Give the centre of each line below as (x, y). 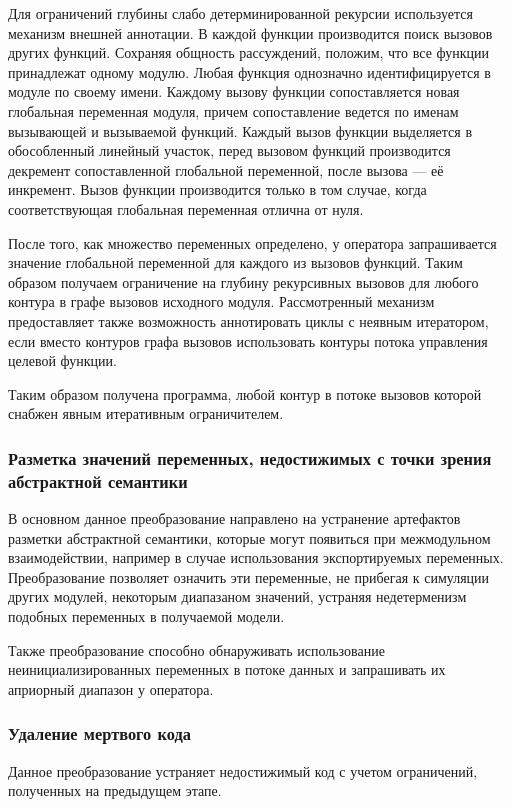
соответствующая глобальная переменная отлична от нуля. (186, 208)
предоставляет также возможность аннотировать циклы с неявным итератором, (248, 320)
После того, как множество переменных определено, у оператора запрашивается (252, 242)
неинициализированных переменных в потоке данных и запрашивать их (227, 669)
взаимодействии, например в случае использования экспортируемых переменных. (256, 557)
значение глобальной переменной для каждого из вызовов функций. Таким (235, 262)
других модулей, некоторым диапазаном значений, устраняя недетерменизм (237, 596)
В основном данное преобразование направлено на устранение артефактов (234, 518)
